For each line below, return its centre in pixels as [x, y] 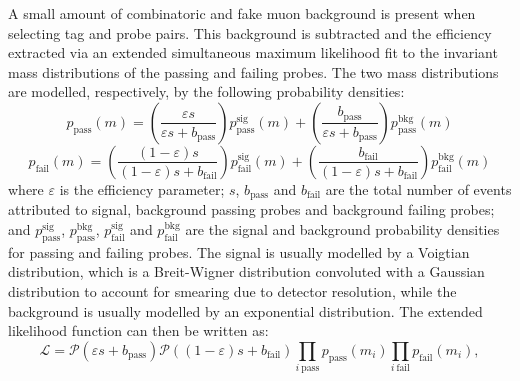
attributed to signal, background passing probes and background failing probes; [251, 209]
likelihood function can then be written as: [138, 330]
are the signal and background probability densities [342, 229]
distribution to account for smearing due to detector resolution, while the [232, 291]
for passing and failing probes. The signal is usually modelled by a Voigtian [239, 251]
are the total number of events [418, 188]
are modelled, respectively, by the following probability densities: [206, 91]
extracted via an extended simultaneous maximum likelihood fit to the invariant [253, 52]
